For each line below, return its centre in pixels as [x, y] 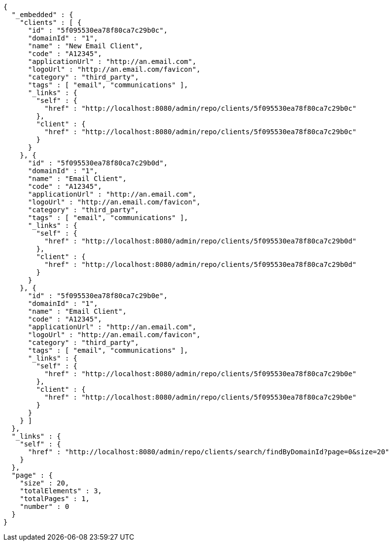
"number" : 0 [44, 506]
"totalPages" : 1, [55, 499]
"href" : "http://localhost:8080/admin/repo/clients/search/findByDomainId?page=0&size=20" [209, 452]
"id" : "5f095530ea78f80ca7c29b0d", [98, 163]
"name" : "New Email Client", [85, 46]
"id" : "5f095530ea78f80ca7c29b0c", [98, 30]
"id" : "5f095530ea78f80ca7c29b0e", [98, 296]
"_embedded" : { [42, 15]
